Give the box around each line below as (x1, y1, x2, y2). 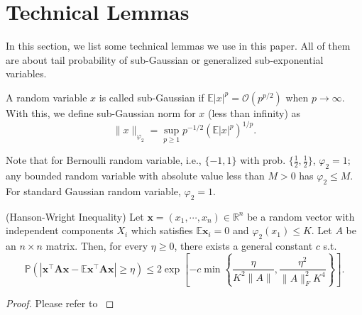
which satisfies (131, 223, 193, 238)
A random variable (6, 89, 87, 104)
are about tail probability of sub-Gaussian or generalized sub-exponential (6, 52, 324, 67)
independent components (6, 223, 114, 238)
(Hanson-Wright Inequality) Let (6, 209, 144, 223)
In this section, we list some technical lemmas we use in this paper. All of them (6, 38, 351, 53)
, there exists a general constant (174, 238, 313, 253)
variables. (6, 66, 47, 81)
